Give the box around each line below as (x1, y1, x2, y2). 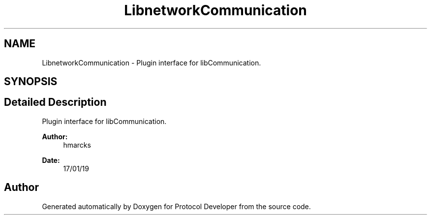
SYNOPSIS (4, 75, 58, 88)
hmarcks (63, 140, 91, 149)
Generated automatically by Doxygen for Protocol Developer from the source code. (42, 202, 311, 211)
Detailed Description (4, 96, 107, 109)
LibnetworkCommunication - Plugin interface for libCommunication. (42, 58, 261, 67)
